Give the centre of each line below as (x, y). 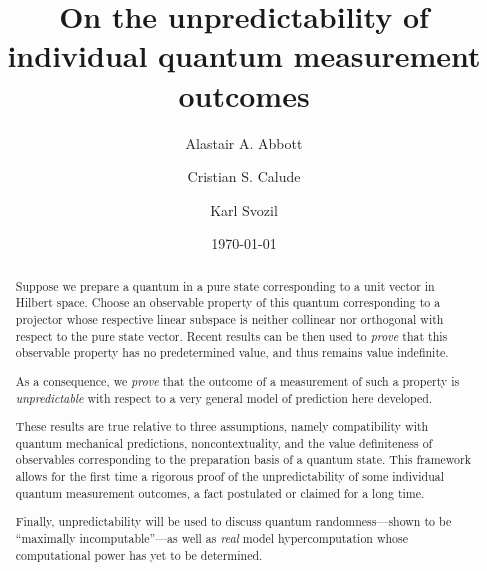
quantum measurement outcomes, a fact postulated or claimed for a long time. (220, 492)
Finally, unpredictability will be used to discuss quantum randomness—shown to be (233, 521)
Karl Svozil (244, 209)
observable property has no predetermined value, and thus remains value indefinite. (232, 352)
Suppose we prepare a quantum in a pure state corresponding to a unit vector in (225, 285)
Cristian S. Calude (244, 176)
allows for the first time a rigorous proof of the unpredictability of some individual (230, 476)
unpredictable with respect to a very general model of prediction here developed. (224, 397)
